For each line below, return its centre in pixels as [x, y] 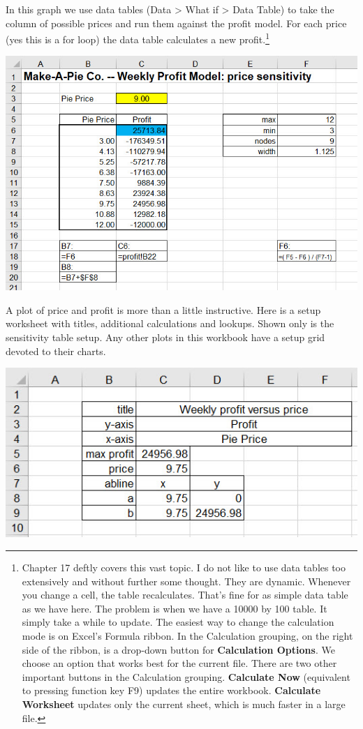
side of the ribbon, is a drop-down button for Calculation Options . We [178, 649]
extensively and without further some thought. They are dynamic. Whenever [186, 581]
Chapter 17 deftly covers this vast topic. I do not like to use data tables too [184, 568]
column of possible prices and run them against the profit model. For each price [176, 23]
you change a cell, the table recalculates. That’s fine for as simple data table [185, 595]
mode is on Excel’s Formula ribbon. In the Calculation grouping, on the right [187, 636]
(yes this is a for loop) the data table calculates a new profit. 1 [138, 38]
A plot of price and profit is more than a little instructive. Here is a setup [163, 309]
